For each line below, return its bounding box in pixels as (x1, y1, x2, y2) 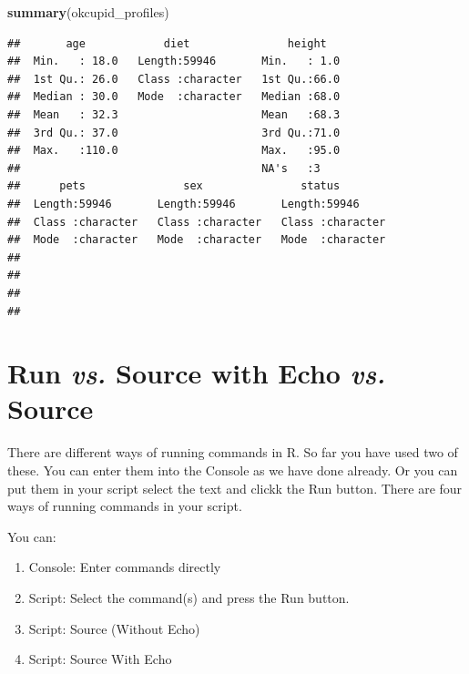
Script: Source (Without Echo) (28, 618, 200, 638)
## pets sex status (7, 179, 341, 193)
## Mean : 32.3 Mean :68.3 (7, 107, 341, 121)
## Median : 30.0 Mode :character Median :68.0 (7, 90, 341, 104)
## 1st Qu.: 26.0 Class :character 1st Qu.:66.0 (7, 72, 341, 86)
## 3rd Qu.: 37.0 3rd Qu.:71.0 (7, 126, 341, 139)
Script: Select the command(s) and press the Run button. (28, 587, 350, 607)
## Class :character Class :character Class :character (7, 215, 386, 229)
